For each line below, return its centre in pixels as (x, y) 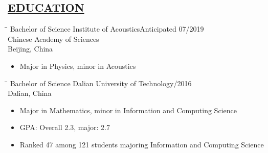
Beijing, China (30, 49)
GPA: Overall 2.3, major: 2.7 (65, 127)
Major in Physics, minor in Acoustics (78, 66)
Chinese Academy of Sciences (53, 39)
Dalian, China (30, 93)
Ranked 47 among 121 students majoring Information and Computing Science (142, 144)
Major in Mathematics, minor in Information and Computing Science (128, 110)
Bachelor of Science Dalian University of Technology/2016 (101, 83)
